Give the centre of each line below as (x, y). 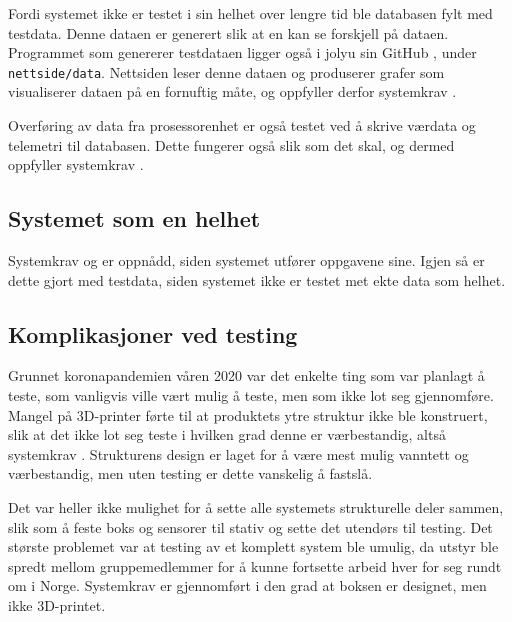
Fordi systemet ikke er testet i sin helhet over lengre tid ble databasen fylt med (250, 13)
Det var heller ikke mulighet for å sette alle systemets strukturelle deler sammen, (256, 506)
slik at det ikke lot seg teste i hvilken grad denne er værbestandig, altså (227, 434)
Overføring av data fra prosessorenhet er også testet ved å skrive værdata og (242, 125)
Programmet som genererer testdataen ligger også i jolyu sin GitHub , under (242, 52)
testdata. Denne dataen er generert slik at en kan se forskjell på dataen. (228, 32)
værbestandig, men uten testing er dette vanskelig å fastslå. (190, 473)
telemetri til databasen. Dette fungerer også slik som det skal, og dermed (231, 144)
